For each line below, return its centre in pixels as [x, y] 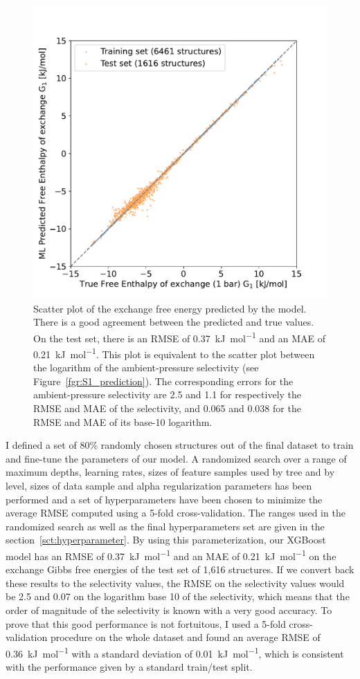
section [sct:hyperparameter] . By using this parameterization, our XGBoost [166, 540]
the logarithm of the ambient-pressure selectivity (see [146, 368]
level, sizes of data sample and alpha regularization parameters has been [159, 486]
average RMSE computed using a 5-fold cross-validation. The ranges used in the [175, 513]
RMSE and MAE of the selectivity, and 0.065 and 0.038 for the [167, 408]
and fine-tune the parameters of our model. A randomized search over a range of [176, 458]
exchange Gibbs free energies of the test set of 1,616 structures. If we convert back [180, 569]
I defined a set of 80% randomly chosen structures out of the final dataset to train [180, 445]
